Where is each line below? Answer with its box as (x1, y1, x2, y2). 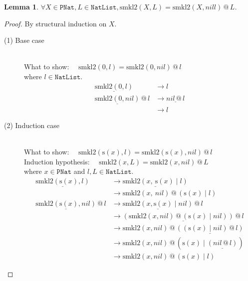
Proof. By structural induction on (4, 18, 107, 28)
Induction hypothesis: (24, 156, 90, 166)
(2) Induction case (4, 120, 59, 131)
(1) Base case (4, 35, 44, 45)
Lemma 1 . (4, 1, 39, 11)
